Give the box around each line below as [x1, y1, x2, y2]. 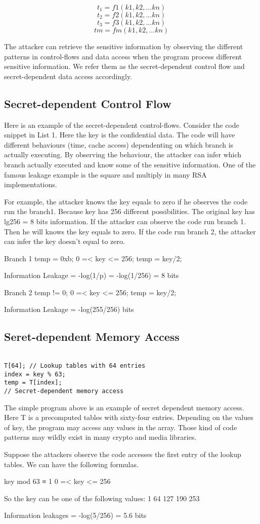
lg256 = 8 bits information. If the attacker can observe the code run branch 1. [4, 216, 246, 226]
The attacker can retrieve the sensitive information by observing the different [4, 41, 243, 51]
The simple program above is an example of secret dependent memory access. [4, 402, 244, 412]
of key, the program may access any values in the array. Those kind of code [4, 422, 237, 432]
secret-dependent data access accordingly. [4, 71, 133, 81]
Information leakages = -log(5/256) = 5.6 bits [4, 510, 147, 520]
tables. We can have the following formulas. [4, 459, 139, 469]
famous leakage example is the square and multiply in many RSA [4, 169, 207, 180]
